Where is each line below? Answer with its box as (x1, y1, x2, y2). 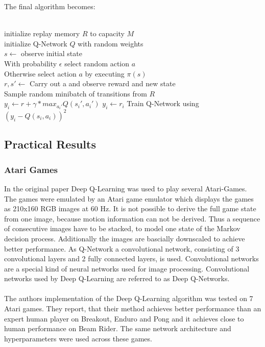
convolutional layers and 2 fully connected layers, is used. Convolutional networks (4, 253, 259, 264)
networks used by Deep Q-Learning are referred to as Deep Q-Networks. (4, 273, 230, 284)
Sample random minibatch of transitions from (4, 88, 147, 98)
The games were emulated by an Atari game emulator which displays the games (4, 193, 254, 204)
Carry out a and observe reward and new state (29, 78, 176, 89)
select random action (64, 58, 130, 68)
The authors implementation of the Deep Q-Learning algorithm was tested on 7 (4, 293, 253, 304)
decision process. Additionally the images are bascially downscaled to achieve (4, 233, 245, 243)
